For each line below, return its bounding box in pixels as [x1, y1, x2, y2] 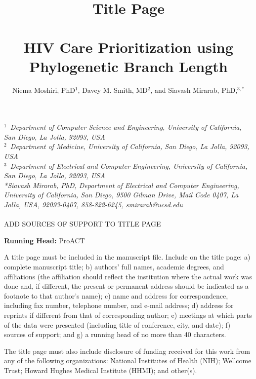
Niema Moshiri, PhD [12, 84, 75, 95]
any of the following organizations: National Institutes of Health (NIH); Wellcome [4, 355, 252, 366]
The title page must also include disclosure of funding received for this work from [4, 345, 250, 356]
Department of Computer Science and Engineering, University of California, [10, 122, 242, 132]
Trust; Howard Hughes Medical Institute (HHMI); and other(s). [4, 365, 197, 375]
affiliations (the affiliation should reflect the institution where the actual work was [4, 271, 252, 281]
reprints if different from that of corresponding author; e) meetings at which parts [4, 309, 252, 320]
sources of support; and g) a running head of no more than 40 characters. [4, 329, 226, 340]
